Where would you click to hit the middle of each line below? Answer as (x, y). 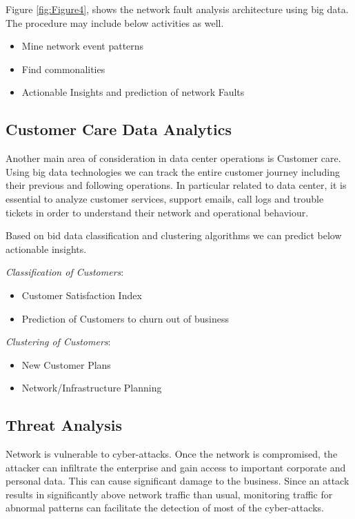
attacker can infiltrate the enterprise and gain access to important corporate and (176, 467)
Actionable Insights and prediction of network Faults (133, 92)
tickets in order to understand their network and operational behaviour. (157, 212)
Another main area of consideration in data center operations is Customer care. (173, 158)
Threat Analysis (64, 425)
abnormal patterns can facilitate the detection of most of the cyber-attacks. (165, 508)
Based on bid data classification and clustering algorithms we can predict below (174, 235)
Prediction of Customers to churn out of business (125, 318)
